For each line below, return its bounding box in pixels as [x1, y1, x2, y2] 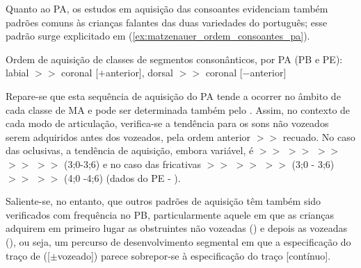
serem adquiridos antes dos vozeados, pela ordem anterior [6, 129, 251, 144]
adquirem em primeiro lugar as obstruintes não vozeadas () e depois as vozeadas [6, 221, 348, 235]
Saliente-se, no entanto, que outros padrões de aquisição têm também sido [6, 194, 321, 208]
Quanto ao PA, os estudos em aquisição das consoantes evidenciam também [6, 1, 328, 15]
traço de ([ [6, 248, 50, 262]
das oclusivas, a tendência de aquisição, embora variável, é [6, 143, 254, 158]
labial [6, 65, 29, 80]
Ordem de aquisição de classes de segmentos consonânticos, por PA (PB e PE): [6, 51, 343, 66]
